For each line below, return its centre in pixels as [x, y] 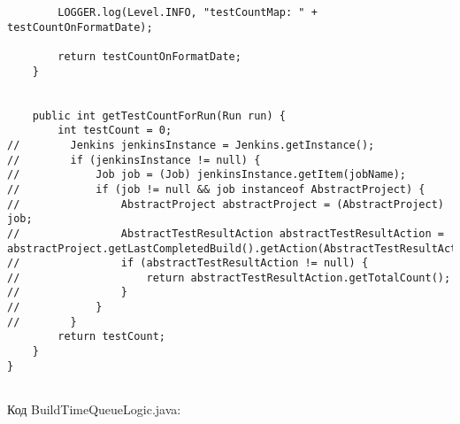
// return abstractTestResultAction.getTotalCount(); [229, 278]
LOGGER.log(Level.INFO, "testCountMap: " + [188, 12]
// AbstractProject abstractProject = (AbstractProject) [226, 204]
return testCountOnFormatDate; [149, 56]
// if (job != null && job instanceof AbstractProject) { [216, 189]
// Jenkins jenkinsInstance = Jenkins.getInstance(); [191, 145]
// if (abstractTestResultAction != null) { [188, 263]
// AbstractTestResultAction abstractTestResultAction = [226, 233]
